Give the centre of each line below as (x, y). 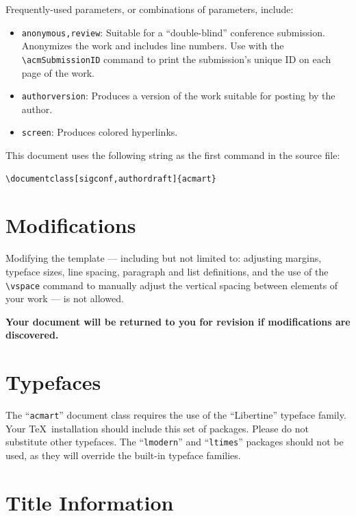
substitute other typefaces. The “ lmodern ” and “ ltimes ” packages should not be (175, 442)
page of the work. (58, 72)
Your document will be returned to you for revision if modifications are (178, 321)
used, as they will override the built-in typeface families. (123, 455)
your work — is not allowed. (65, 298)
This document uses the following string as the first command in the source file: (173, 155)
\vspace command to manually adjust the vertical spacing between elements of (172, 285)
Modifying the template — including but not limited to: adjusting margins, (164, 258)
